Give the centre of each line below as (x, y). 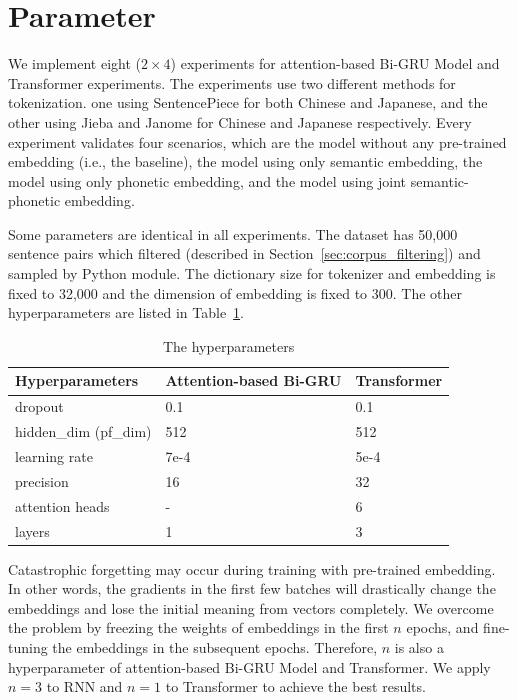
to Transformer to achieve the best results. (295, 686)
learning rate (54, 455)
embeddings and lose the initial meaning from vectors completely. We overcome (251, 607)
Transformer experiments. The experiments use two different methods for (232, 82)
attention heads (62, 505)
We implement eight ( (74, 63)
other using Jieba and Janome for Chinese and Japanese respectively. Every (240, 121)
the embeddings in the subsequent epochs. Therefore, (215, 646)
